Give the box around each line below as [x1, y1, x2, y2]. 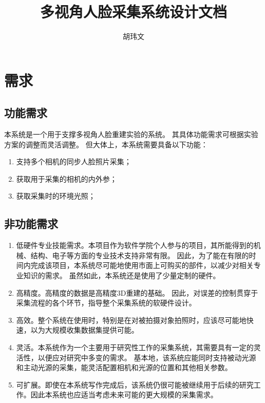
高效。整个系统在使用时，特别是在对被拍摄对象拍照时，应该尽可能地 [16, 314, 247, 325]
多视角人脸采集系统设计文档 [40, 1, 227, 22]
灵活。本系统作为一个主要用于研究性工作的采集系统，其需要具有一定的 [16, 342, 254, 353]
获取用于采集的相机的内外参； [16, 173, 117, 184]
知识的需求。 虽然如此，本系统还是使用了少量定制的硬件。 [23, 270, 220, 281]
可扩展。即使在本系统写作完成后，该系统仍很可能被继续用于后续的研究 [16, 379, 254, 390]
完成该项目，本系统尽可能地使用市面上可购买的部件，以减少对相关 [30, 260, 254, 271]
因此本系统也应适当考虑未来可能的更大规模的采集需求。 [30, 389, 218, 400]
